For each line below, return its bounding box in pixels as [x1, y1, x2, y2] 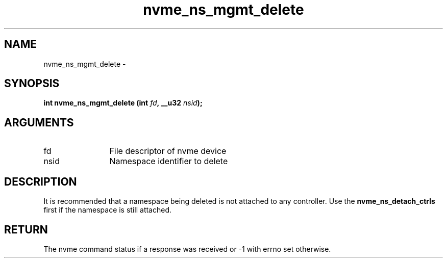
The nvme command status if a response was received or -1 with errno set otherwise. [43, 244, 331, 253]
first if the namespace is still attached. [43, 205, 172, 215]
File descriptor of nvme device [109, 146, 227, 156]
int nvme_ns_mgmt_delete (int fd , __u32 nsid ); [43, 98, 203, 108]
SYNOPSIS [4, 77, 60, 90]
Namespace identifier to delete [109, 156, 228, 167]
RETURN [4, 223, 48, 236]
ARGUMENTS [4, 116, 74, 129]
